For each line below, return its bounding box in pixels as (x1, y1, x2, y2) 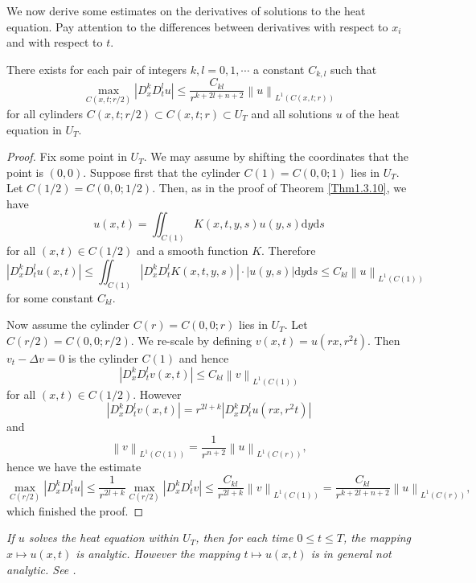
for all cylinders (6, 105, 84, 121)
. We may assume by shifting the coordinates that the (143, 148, 409, 165)
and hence (178, 349, 229, 366)
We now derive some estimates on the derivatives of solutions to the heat (6, 2, 366, 18)
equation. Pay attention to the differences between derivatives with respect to (6, 18, 388, 35)
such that (330, 60, 377, 77)
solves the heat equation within (28, 529, 179, 546)
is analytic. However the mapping (76, 544, 240, 561)
